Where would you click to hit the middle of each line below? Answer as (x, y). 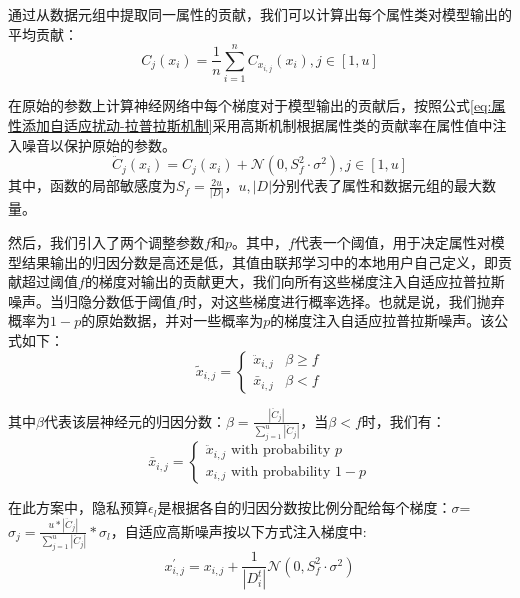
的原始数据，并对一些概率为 (172, 320)
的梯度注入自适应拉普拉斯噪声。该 (382, 320)
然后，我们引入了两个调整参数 (106, 242)
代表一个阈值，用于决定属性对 (392, 242)
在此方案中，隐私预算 (78, 507)
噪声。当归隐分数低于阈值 (92, 300)
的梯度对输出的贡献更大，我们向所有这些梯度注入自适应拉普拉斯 (294, 281)
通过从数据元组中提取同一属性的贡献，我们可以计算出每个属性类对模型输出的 (260, 14)
